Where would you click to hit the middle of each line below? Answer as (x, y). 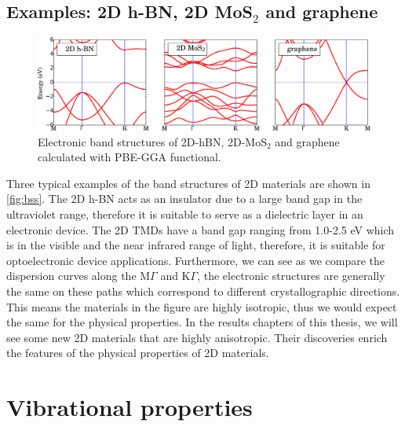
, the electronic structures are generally (291, 276)
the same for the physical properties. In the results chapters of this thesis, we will (202, 322)
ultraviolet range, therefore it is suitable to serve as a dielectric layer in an (185, 214)
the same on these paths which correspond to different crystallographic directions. (203, 291)
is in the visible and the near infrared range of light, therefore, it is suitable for (196, 245)
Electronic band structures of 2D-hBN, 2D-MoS (152, 141)
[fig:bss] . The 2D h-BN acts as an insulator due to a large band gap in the (184, 199)
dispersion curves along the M (78, 276)
